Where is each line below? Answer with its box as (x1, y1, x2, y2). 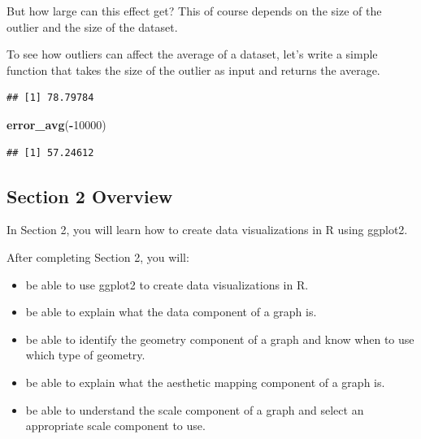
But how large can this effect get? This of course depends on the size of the (7, 2, 382, 19)
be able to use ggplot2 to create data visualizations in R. (25, 276, 309, 293)
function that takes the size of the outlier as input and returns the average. (7, 61, 380, 78)
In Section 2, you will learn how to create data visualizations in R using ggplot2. (7, 221, 408, 238)
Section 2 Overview (7, 183, 173, 208)
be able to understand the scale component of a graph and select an (25, 401, 364, 418)
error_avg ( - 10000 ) (7, 115, 106, 133)
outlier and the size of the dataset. (7, 18, 178, 35)
